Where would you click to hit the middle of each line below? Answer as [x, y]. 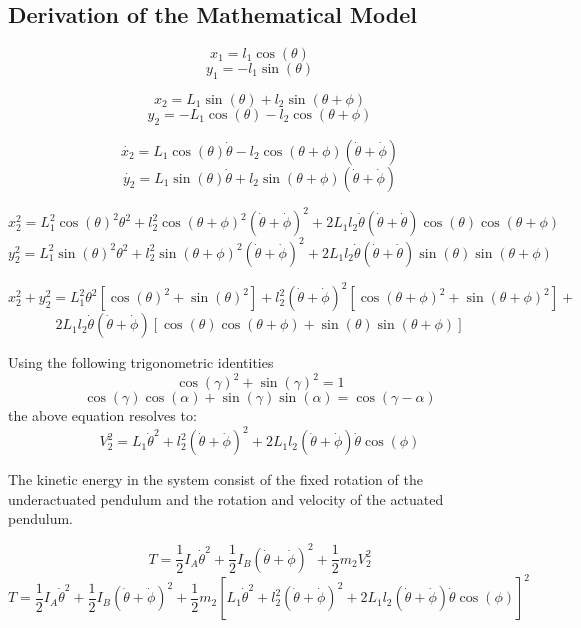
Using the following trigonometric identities [141, 362]
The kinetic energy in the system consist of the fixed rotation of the [215, 479]
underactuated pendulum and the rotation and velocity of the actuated [226, 498]
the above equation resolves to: [102, 415]
